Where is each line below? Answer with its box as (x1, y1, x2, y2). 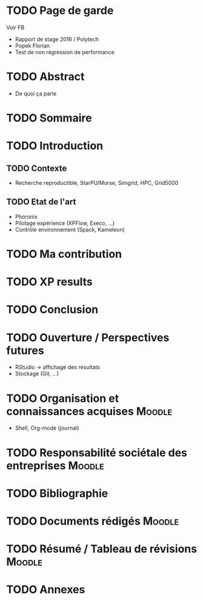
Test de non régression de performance (15, 48, 115, 55)
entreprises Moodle (6, 458, 105, 472)
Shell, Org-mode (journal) (15, 424, 79, 432)
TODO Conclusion (6, 303, 99, 317)
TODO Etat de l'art (6, 197, 76, 207)
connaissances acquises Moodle (6, 404, 173, 418)
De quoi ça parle (15, 89, 57, 97)
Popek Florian (15, 42, 50, 49)
